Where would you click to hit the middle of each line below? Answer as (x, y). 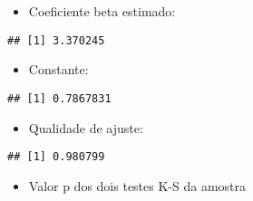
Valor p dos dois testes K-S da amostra (137, 185)
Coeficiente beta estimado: (102, 11)
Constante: (58, 69)
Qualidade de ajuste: (86, 127)
